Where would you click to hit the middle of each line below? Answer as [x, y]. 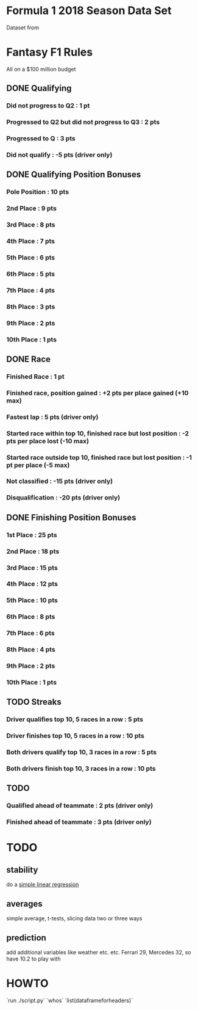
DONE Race [28, 359]
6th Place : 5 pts [31, 274]
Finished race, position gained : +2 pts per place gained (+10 [97, 393]
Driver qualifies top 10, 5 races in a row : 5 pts [75, 719]
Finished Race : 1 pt [35, 376]
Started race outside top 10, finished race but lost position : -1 [99, 457]
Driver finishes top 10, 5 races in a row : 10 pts [75, 736]
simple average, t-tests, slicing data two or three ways [74, 918]
